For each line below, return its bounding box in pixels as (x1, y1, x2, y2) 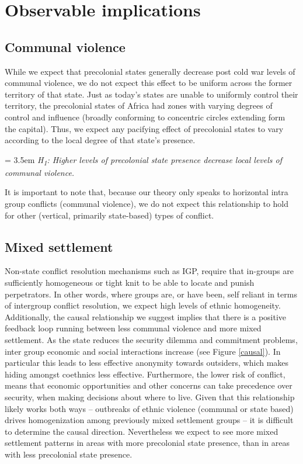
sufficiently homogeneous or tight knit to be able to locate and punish (5, 276, 255, 289)
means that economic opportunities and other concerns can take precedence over (5, 379, 292, 392)
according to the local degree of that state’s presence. (5, 134, 196, 146)
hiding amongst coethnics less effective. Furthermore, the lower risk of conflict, (5, 368, 285, 380)
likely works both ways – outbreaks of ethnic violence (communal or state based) (5, 402, 294, 414)
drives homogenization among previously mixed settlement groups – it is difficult (5, 414, 294, 426)
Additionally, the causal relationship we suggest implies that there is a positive (5, 310, 287, 323)
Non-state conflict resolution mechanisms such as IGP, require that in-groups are (5, 265, 294, 277)
